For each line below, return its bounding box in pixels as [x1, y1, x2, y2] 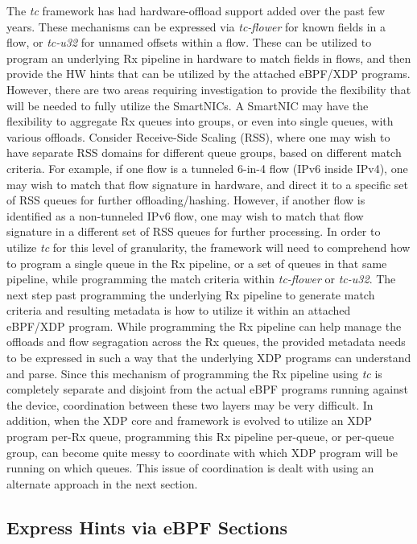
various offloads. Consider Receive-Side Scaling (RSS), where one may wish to [6, 128, 390, 145]
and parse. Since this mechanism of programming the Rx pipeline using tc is [6, 365, 382, 381]
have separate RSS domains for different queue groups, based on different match [6, 144, 402, 161]
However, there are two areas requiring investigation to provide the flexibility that [6, 80, 411, 97]
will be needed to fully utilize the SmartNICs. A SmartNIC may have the [6, 97, 369, 113]
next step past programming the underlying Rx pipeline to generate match [6, 286, 375, 303]
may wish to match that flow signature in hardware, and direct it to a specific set [6, 175, 408, 192]
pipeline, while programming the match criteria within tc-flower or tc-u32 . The [6, 270, 396, 287]
